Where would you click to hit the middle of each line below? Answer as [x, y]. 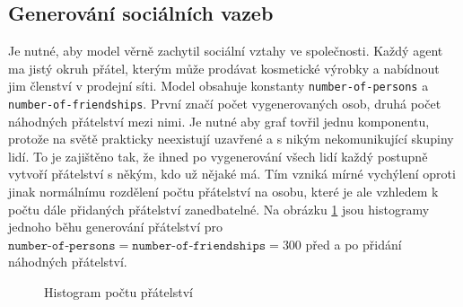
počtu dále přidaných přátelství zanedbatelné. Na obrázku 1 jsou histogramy [219, 209]
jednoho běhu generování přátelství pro [116, 227]
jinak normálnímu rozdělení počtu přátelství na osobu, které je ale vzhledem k [223, 192]
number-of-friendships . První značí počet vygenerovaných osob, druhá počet [225, 104]
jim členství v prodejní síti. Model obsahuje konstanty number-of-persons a [218, 86]
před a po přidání [354, 244]
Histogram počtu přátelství [118, 292]
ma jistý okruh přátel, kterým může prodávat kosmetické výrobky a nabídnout [224, 68]
